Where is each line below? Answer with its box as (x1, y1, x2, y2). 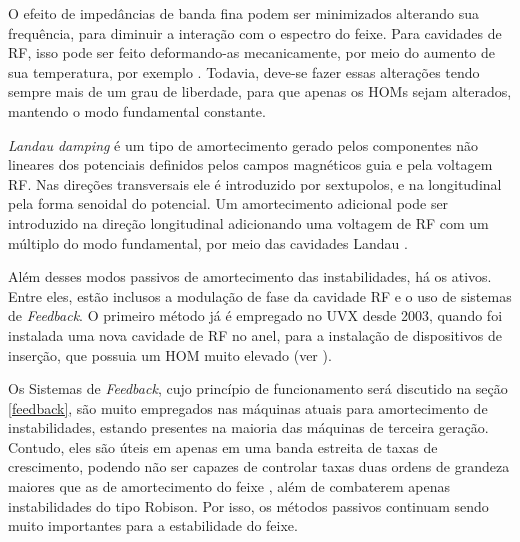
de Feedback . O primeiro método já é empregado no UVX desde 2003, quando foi (8, 305, 503, 326)
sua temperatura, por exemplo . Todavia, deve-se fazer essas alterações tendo (8, 61, 480, 82)
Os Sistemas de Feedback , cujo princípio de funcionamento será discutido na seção (8, 378, 508, 399)
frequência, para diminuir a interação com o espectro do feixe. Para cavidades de (8, 22, 502, 43)
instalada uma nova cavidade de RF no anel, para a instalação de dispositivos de (8, 324, 502, 345)
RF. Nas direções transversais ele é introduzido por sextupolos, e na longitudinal (8, 173, 502, 194)
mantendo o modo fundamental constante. (8, 100, 266, 121)
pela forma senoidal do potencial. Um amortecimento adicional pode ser (8, 193, 449, 214)
